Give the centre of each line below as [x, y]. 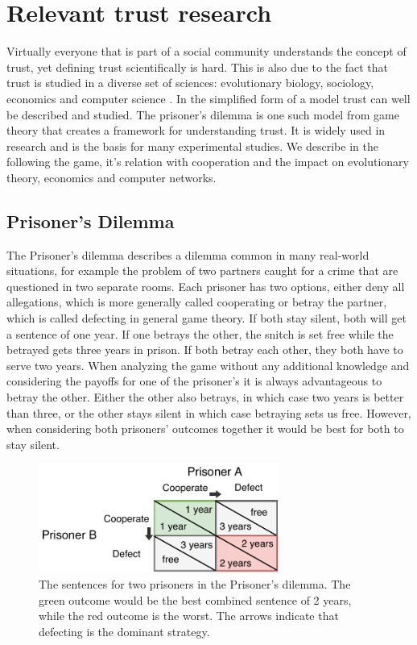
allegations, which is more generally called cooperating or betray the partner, [197, 302]
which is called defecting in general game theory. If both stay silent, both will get [206, 318]
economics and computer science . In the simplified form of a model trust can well [208, 98]
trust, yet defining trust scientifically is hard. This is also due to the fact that [197, 67]
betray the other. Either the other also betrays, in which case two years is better [205, 397]
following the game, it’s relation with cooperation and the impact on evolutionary [208, 162]
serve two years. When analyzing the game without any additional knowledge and [208, 365]
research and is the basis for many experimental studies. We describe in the [192, 146]
